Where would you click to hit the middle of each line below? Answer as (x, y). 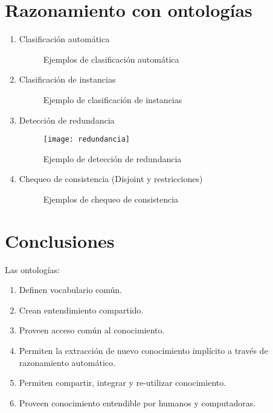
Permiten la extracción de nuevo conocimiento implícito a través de (143, 351)
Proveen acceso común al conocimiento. (92, 330)
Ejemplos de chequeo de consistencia (111, 199)
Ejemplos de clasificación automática (111, 59)
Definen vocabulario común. (70, 290)
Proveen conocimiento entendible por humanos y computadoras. (137, 402)
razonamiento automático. (67, 362)
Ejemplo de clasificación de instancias (113, 99)
